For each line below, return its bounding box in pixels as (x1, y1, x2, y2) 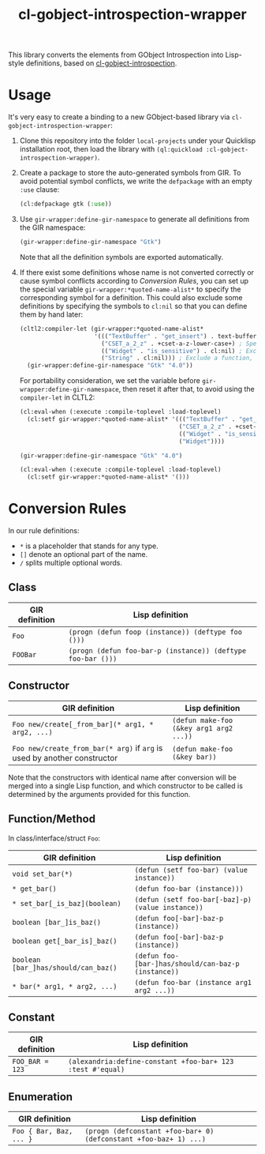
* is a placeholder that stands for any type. (19, 541, 159, 551)
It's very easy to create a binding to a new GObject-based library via (8, 112, 230, 122)
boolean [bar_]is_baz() (12, 918, 102, 927)
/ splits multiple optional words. (19, 558, 123, 568)
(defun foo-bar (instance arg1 (134, 978, 252, 987)
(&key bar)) (172, 752, 217, 761)
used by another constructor (12, 752, 118, 763)
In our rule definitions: (8, 526, 80, 536)
